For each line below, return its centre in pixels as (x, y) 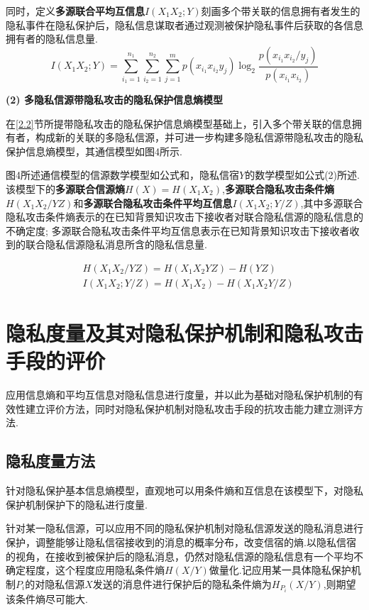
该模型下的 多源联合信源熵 (65, 188)
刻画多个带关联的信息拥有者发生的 (281, 11)
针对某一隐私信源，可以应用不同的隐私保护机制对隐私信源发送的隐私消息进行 (184, 528)
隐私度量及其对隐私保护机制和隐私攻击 (185, 333)
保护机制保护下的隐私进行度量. (77, 504)
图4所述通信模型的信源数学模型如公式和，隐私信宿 (122, 175)
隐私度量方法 (50, 461)
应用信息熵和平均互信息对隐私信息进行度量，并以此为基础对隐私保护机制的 (180, 395)
